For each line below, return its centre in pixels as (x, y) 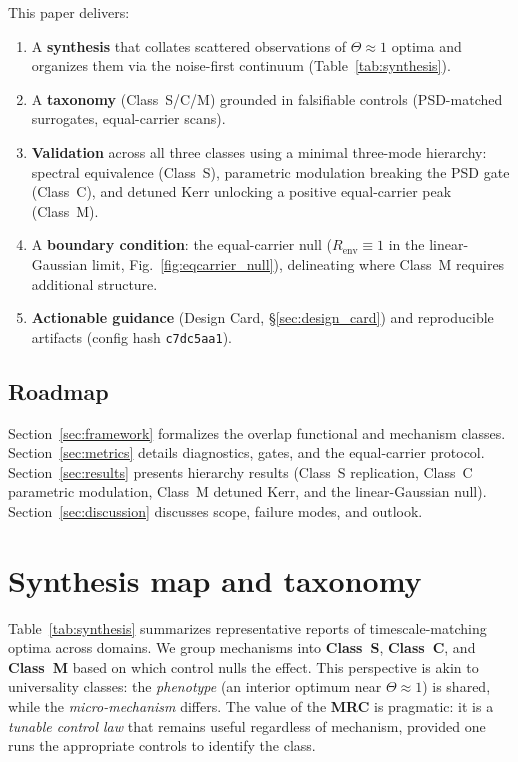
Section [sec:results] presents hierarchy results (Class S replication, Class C (240, 471)
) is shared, (456, 686)
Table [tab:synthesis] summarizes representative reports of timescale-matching (247, 627)
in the (406, 244)
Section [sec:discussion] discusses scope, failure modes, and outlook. (215, 510)
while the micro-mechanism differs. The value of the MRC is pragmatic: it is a (251, 706)
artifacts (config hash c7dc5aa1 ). (132, 336)
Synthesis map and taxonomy (215, 579)
